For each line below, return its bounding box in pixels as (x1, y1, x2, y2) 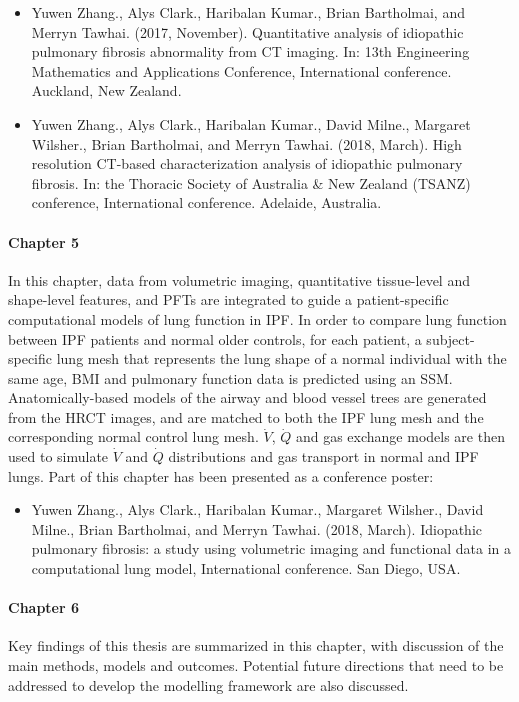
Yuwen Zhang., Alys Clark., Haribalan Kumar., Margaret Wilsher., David (31, 499, 484, 520)
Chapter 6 (8, 597, 80, 618)
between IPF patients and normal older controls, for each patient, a (8, 328, 422, 349)
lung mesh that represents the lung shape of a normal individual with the (56, 348, 507, 369)
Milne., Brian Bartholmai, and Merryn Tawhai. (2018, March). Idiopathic (31, 518, 483, 539)
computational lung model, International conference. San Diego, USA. (31, 558, 461, 579)
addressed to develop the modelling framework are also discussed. (8, 674, 409, 695)
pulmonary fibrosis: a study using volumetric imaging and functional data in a (31, 538, 512, 559)
